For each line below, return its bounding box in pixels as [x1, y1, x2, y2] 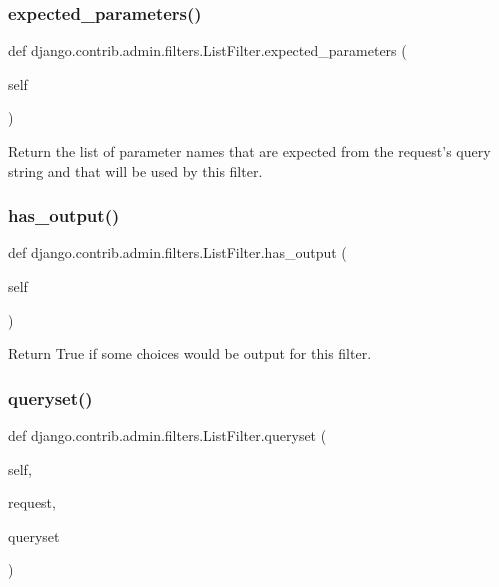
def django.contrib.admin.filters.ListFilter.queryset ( [8, 425, 327, 445]
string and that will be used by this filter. [8, 160, 263, 181]
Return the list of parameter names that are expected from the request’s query [8, 141, 491, 161]
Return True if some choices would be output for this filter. [8, 343, 372, 364]
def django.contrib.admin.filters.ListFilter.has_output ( [8, 242, 347, 263]
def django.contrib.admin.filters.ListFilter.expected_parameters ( [8, 40, 407, 61]
